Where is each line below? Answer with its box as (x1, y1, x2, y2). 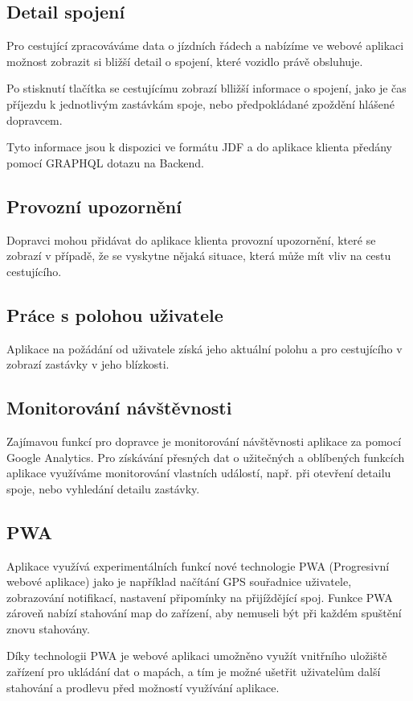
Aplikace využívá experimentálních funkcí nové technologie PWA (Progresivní (6, 557, 390, 574)
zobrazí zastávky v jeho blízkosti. (6, 356, 170, 373)
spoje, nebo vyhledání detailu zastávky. (6, 480, 200, 497)
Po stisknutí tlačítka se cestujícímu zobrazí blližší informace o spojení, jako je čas (6, 80, 407, 97)
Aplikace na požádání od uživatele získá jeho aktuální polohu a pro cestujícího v (6, 340, 403, 357)
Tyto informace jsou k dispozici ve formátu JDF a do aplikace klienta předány (6, 138, 392, 155)
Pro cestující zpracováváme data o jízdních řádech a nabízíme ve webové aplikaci (6, 37, 404, 54)
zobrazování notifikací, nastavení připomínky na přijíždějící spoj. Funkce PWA (6, 588, 393, 605)
